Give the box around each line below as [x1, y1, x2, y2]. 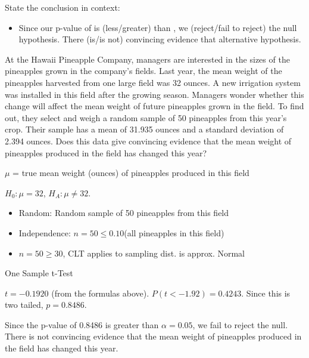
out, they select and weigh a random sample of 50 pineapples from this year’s [5, 111, 287, 124]
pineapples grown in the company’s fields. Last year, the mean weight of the [5, 64, 282, 77]
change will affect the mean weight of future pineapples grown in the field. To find [5, 100, 304, 112]
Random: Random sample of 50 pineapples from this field [18, 206, 229, 219]
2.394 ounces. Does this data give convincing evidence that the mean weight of [5, 134, 292, 147]
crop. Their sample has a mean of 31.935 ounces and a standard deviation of [5, 123, 284, 135]
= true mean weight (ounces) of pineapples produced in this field [13, 166, 249, 179]
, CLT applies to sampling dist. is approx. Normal [63, 246, 245, 259]
